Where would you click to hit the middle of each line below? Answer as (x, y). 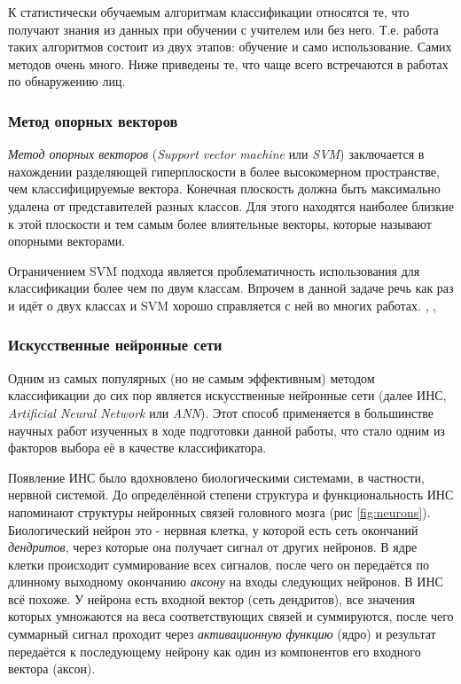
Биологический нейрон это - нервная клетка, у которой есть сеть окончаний (213, 529)
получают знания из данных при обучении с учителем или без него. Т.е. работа (223, 29)
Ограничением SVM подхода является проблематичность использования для (214, 270)
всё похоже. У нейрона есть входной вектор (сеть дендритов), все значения (211, 598)
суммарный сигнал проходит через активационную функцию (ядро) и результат (222, 634)
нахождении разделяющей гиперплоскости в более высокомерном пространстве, (224, 171)
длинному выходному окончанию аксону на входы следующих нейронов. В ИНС (226, 582)
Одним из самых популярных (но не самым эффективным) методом (191, 377)
